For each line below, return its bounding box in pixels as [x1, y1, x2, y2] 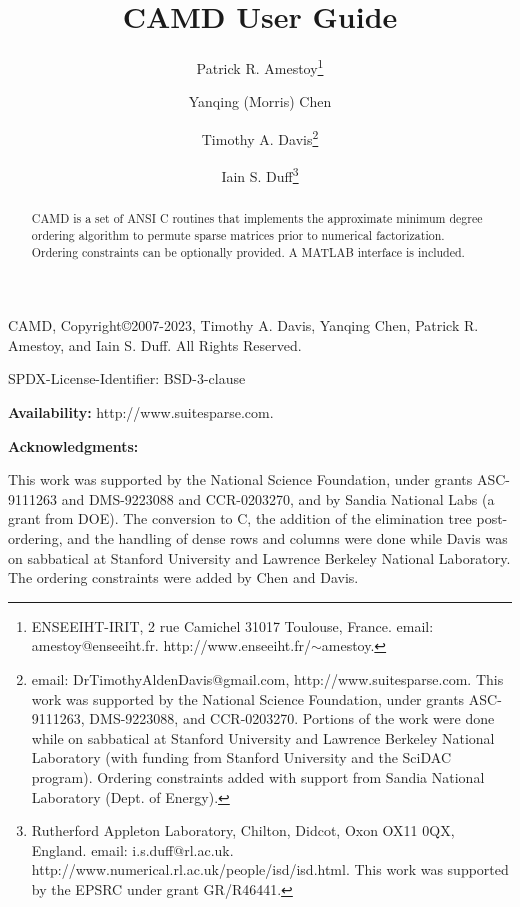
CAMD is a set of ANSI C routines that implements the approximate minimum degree [31, 210, 483, 227]
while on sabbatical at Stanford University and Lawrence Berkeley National [31, 727, 495, 748]
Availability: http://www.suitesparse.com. [8, 402, 274, 423]
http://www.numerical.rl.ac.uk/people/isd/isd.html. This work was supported [31, 859, 509, 880]
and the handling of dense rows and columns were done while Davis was [67, 527, 508, 548]
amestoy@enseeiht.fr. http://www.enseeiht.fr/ [31, 635, 311, 656]
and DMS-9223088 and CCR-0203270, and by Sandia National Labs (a [61, 488, 495, 509]
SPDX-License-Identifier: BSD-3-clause [8, 368, 246, 389]
